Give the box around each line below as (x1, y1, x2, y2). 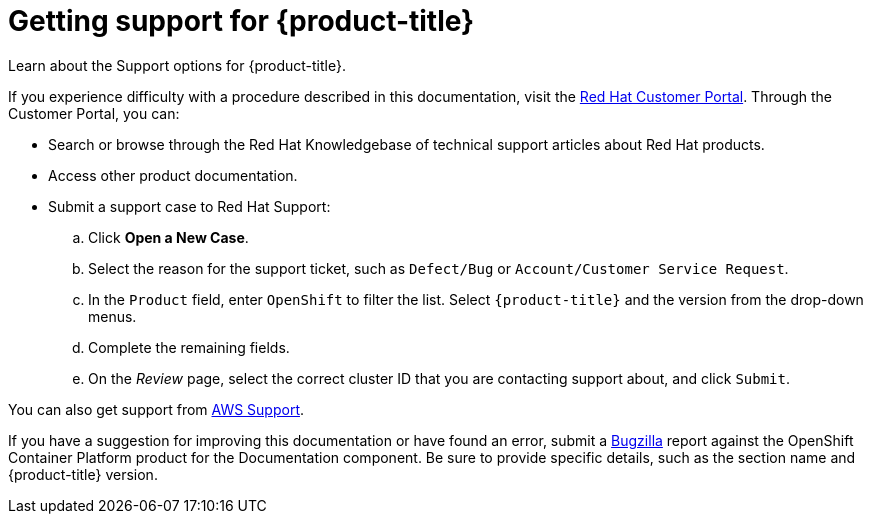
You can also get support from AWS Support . (8, 400, 305, 418)
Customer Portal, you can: (8, 104, 180, 122)
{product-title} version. (8, 465, 158, 483)
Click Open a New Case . (88, 228, 249, 246)
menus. (88, 307, 137, 325)
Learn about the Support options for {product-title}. (8, 56, 346, 74)
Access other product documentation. (48, 166, 298, 184)
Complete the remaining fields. (88, 338, 290, 356)
